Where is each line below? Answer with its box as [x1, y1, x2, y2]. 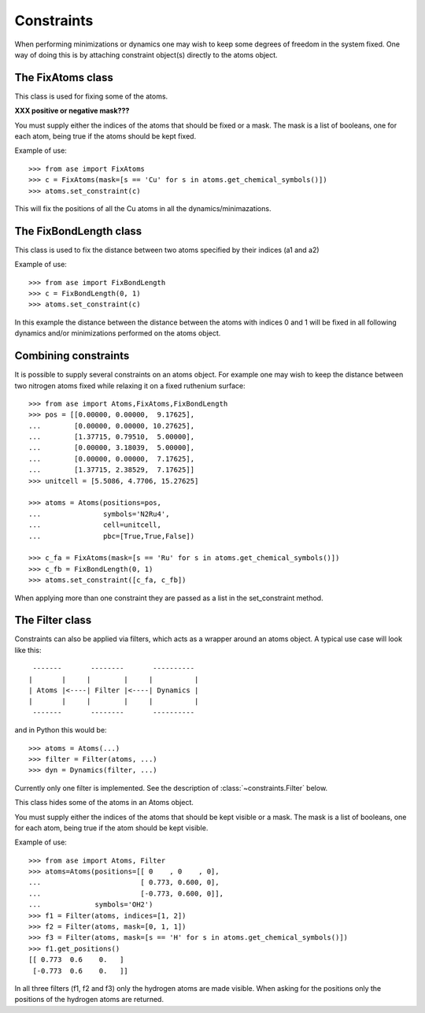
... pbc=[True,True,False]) [28, 532, 195, 540]
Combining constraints [14, 349, 130, 362]
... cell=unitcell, [28, 521, 161, 529]
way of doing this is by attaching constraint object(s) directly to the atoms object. [14, 50, 279, 59]
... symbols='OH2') [28, 900, 153, 909]
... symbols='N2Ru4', [28, 509, 170, 518]
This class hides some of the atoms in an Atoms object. [14, 798, 194, 807]
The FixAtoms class [14, 71, 113, 84]
